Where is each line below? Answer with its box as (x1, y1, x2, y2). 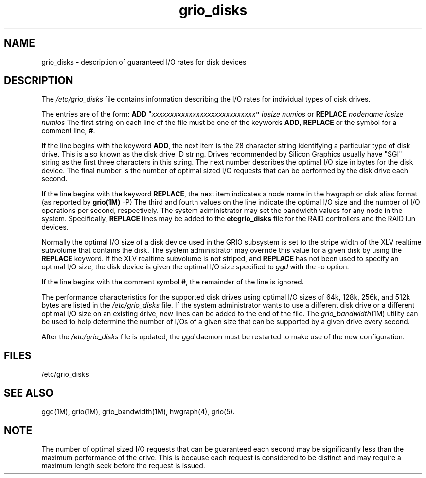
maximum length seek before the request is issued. (41, 461, 205, 470)
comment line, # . (41, 126, 95, 135)
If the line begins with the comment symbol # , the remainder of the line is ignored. (41, 278, 304, 286)
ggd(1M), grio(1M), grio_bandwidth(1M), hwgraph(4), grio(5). (41, 407, 235, 416)
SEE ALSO (4, 387, 53, 399)
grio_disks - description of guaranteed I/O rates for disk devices (41, 57, 247, 66)
